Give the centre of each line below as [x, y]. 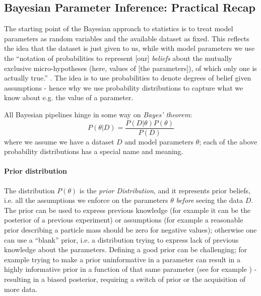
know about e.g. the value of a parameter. [69, 97]
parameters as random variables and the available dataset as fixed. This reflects [127, 38]
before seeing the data [209, 200]
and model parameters [159, 141]
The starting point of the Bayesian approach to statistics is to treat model [119, 28]
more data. [21, 289]
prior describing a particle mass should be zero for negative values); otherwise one [130, 229]
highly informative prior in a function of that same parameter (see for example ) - [130, 269]
